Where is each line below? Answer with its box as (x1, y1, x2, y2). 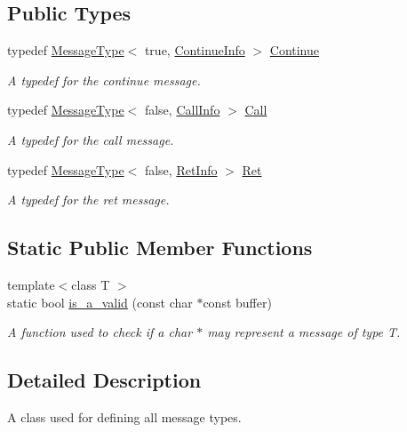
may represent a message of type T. (207, 323, 401, 341)
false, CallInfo (144, 100, 220, 119)
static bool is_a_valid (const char (7, 292, 193, 311)
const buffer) (203, 292, 272, 311)
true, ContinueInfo (144, 41, 245, 60)
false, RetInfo (144, 160, 218, 179)
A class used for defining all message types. (7, 407, 242, 426)
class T (71, 275, 110, 293)
